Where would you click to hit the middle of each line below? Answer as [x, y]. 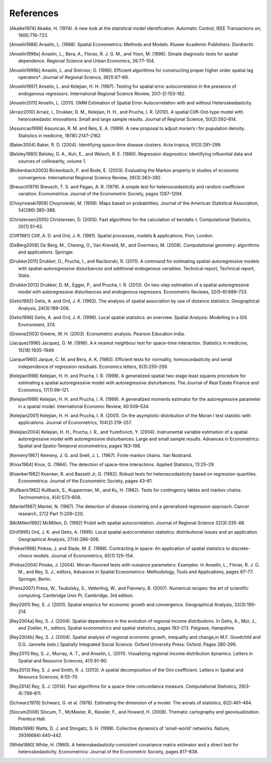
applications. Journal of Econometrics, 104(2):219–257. [75, 423]
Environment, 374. [37, 324]
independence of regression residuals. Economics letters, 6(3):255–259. [93, 367]
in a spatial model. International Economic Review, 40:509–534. [84, 406]
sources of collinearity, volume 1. [52, 161]
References [34, 13]
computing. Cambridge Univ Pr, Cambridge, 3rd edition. [76, 595]
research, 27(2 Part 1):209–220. [51, 514]
